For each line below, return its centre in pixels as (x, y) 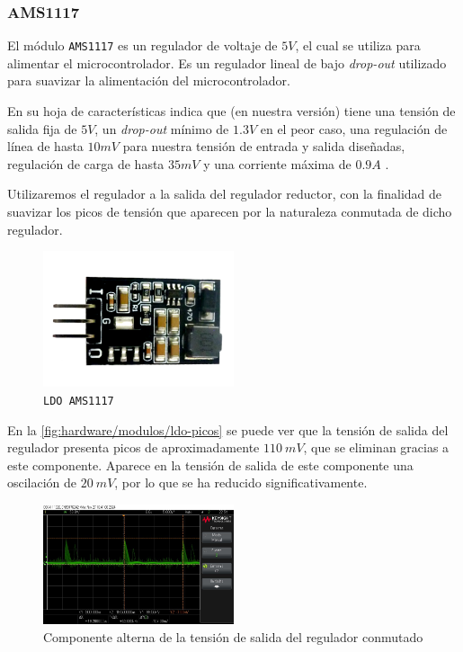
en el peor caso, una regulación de (354, 128)
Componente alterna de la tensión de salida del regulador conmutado (233, 636)
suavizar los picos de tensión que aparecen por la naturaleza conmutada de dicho (230, 212)
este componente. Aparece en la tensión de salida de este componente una (210, 464)
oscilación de (42, 482)
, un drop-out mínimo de (162, 128)
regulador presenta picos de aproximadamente (134, 447)
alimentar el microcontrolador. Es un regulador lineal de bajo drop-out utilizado (227, 63)
